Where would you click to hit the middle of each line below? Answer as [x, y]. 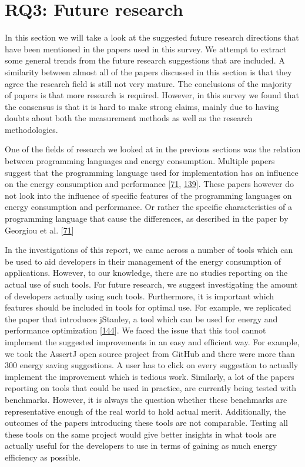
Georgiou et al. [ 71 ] [39, 230]
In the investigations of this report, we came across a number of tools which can [149, 250]
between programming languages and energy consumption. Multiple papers [140, 161]
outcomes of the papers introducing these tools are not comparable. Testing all [146, 423]
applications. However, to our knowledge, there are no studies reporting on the [146, 273]
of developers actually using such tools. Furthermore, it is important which [140, 296]
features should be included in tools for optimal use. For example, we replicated [148, 307]
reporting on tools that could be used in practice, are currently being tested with [150, 388]
